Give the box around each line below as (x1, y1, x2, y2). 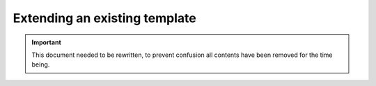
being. (31, 60, 50, 69)
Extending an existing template (13, 10, 196, 26)
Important (31, 38, 62, 46)
